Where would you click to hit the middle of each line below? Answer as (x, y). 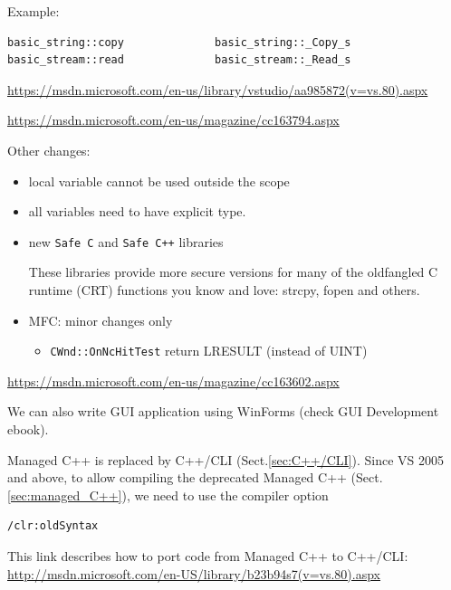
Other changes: (49, 150)
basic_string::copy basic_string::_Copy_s (179, 42)
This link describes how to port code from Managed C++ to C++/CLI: (208, 556)
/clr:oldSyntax (53, 526)
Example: (34, 11)
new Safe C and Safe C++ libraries (126, 241)
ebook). (28, 429)
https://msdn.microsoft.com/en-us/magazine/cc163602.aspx (173, 381)
